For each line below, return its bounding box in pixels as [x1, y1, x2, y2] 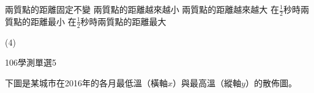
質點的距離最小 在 [5, 15, 77, 27]
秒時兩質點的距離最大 [80, 15, 166, 27]
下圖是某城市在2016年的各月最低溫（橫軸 [5, 76, 168, 89]
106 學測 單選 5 [5, 56, 56, 69]
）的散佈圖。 [245, 76, 297, 89]
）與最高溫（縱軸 [173, 76, 242, 89]
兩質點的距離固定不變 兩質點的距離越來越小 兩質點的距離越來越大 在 [5, 3, 279, 15]
